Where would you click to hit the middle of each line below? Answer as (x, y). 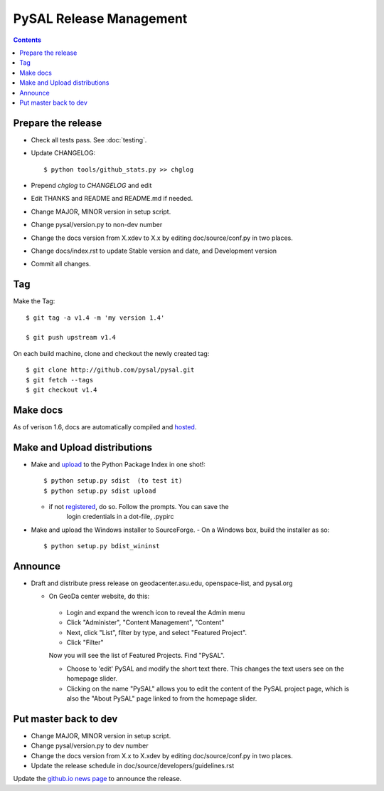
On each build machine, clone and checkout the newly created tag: (111, 353)
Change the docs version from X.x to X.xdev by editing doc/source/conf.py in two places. (162, 755)
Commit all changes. (61, 264)
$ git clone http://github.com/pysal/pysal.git (110, 370)
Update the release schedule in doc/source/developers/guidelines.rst (133, 766)
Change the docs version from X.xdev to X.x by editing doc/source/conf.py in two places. (162, 238)
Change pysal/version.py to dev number (90, 746)
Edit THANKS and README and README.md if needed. (112, 199)
